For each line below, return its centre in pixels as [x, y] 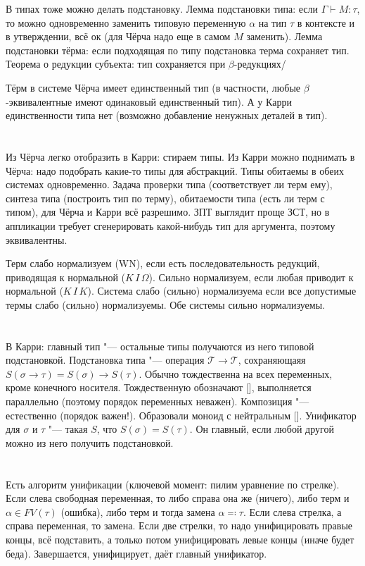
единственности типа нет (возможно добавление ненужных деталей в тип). [167, 115]
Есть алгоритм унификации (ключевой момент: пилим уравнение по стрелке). [173, 484]
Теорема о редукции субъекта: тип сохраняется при [116, 64]
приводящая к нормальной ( [66, 277]
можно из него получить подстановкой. [90, 442]
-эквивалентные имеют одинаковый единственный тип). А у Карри [149, 101]
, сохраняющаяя [272, 360]
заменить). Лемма [284, 36]
